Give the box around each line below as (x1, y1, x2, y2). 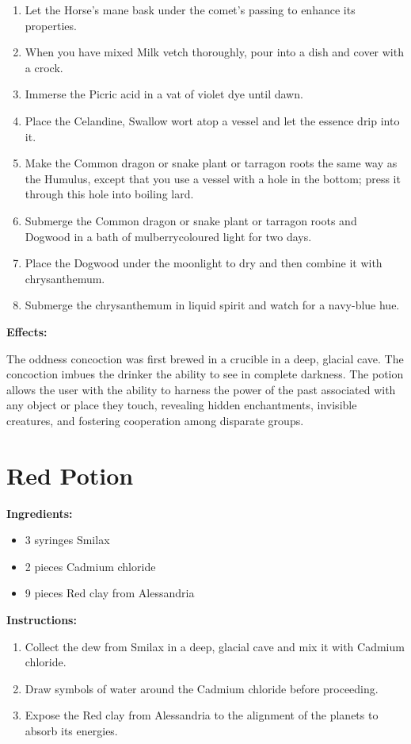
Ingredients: (6, 504, 73, 521)
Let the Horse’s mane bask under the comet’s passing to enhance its (25, 2, 356, 17)
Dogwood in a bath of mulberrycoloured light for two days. (25, 228, 312, 244)
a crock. (25, 59, 63, 75)
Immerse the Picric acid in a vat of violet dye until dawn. (25, 86, 303, 102)
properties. (25, 17, 77, 33)
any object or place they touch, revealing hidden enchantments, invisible (6, 397, 357, 413)
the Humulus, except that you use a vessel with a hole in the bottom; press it (25, 170, 401, 186)
